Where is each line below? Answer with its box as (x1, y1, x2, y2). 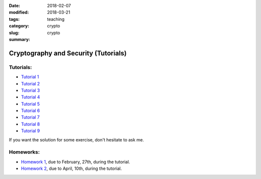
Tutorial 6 (21, 108, 40, 113)
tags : (9, 16, 20, 22)
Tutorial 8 (21, 121, 40, 127)
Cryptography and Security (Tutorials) (9, 49, 127, 57)
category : (9, 23, 29, 29)
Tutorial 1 (21, 74, 39, 80)
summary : (9, 36, 30, 42)
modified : (9, 10, 29, 15)
